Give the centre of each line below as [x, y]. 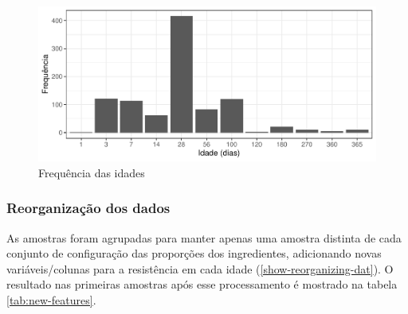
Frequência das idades [92, 172]
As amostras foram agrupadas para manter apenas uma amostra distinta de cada [204, 237]
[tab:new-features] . [51, 300]
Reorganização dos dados [88, 208]
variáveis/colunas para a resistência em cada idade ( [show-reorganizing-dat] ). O [200, 268]
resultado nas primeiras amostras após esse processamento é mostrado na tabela [202, 284]
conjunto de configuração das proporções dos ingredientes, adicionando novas [194, 253]
